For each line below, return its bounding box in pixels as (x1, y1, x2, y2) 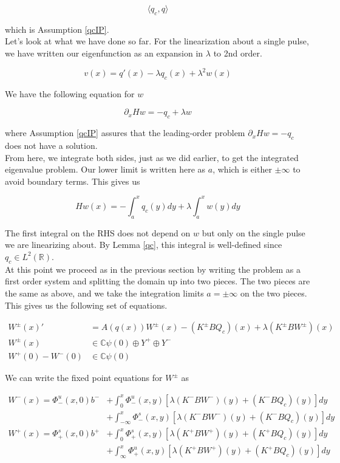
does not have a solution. (5, 139, 98, 152)
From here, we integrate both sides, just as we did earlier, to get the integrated (5, 151, 299, 163)
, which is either (212, 163, 272, 176)
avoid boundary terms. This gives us (5, 174, 140, 187)
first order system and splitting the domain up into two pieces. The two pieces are (5, 275, 310, 287)
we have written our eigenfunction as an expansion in (5, 46, 203, 59)
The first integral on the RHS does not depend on (5, 226, 191, 239)
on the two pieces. (240, 286, 307, 299)
